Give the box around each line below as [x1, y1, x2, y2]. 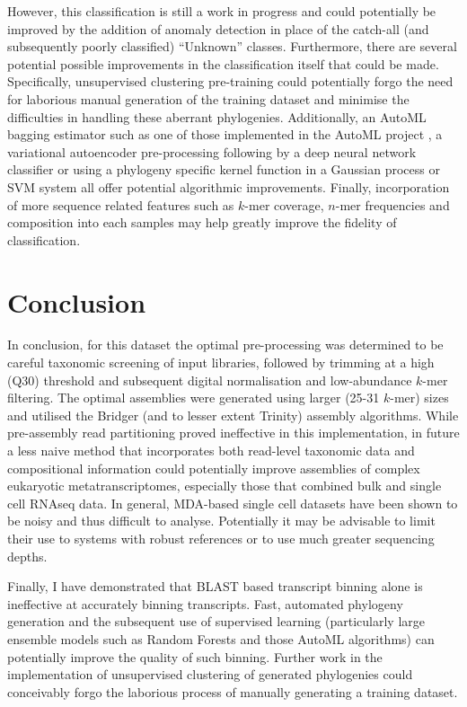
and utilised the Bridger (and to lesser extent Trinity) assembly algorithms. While [7, 405, 459, 424]
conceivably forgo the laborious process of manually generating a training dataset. [7, 682, 458, 701]
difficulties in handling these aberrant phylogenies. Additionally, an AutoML [7, 107, 427, 126]
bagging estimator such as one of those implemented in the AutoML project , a [7, 125, 443, 144]
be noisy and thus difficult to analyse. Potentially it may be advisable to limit [7, 511, 436, 530]
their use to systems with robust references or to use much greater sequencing [7, 528, 435, 547]
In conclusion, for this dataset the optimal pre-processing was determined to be [7, 335, 444, 354]
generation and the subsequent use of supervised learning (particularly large [7, 612, 425, 631]
